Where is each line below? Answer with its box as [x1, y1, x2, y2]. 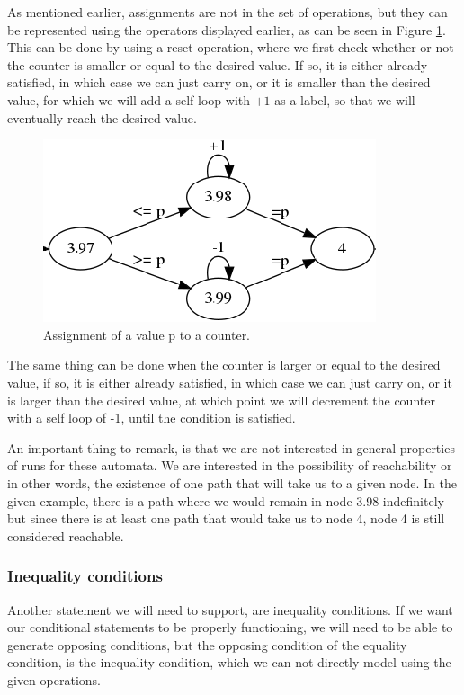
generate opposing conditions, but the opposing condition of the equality [7, 635, 407, 654]
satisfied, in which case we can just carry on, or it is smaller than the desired [7, 73, 431, 92]
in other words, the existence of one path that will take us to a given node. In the [7, 473, 458, 492]
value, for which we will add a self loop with [7, 90, 251, 109]
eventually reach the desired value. [7, 108, 197, 127]
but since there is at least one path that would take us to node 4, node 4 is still [7, 509, 445, 528]
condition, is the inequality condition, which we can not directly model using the [7, 653, 451, 672]
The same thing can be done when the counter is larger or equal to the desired [7, 355, 441, 374]
